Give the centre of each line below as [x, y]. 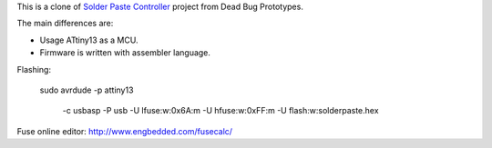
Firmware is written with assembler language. [125, 53]
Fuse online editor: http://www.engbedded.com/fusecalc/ [124, 131]
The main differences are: [65, 24]
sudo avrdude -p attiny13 [87, 90]
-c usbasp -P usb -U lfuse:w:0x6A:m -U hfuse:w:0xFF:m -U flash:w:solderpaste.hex [220, 111]
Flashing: [34, 69]
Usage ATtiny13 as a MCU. [89, 40]
